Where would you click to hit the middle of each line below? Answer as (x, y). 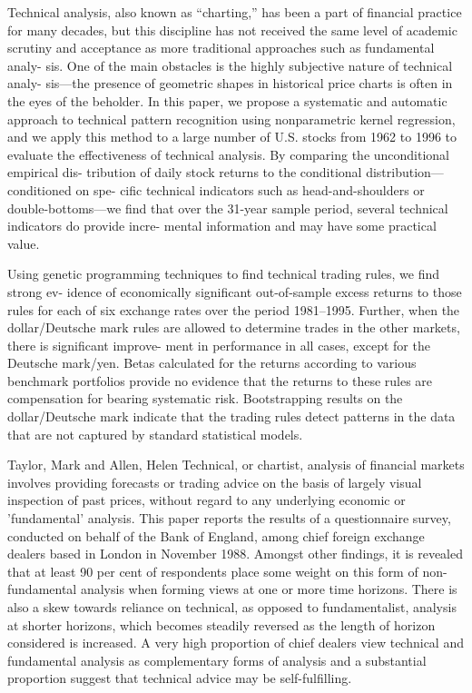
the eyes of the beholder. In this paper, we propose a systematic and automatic (227, 100)
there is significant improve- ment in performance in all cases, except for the (219, 345)
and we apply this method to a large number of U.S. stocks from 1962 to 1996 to (232, 137)
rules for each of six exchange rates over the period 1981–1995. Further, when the (234, 309)
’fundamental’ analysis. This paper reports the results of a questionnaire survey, (229, 518)
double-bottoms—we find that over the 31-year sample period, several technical (228, 208)
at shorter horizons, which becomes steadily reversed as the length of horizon (221, 624)
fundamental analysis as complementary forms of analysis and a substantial (217, 660)
